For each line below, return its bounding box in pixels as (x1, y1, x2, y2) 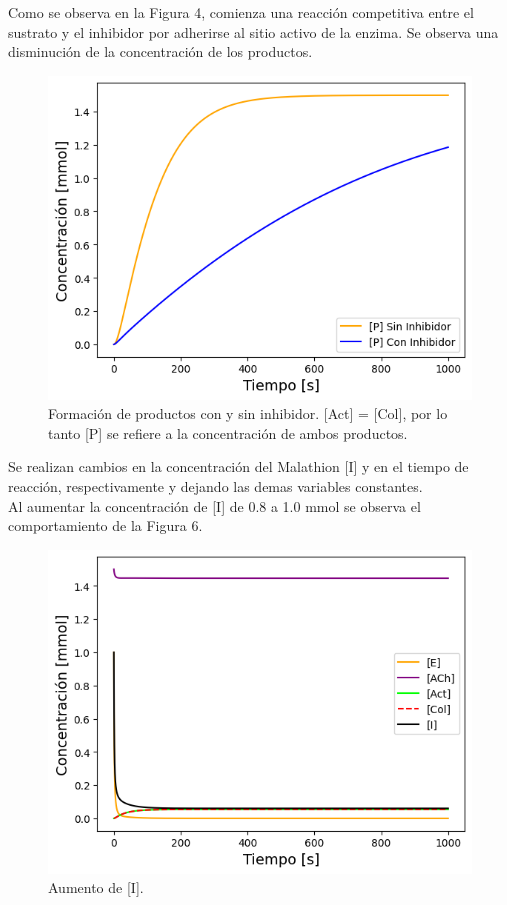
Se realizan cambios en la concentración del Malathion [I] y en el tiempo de (8, 456, 469, 477)
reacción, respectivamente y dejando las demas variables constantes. (8, 476, 423, 497)
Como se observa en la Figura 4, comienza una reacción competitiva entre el (8, 2, 474, 22)
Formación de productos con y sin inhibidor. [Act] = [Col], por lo (48, 403, 448, 424)
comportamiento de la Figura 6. (8, 515, 203, 536)
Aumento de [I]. (48, 877, 144, 898)
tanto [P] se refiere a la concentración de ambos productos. (48, 422, 408, 443)
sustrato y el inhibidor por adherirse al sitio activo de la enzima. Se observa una (8, 21, 499, 42)
